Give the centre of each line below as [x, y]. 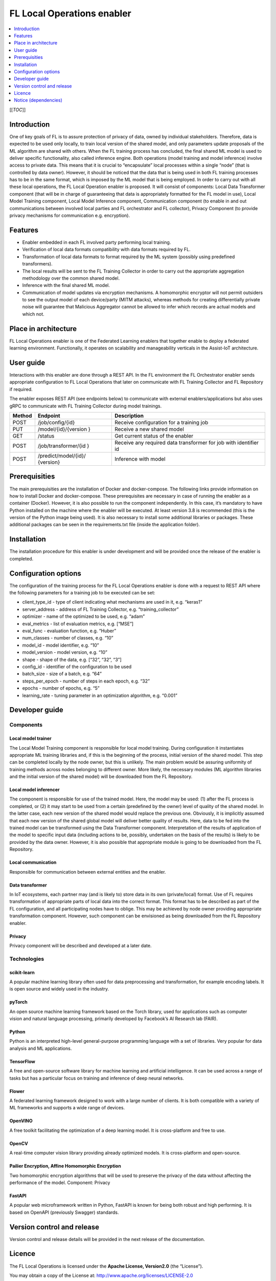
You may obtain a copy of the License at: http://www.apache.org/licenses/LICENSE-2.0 [101, 1275]
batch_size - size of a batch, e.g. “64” [62, 674]
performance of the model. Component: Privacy [60, 1182]
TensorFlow [22, 1061]
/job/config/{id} [56, 423]
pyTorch [18, 1002]
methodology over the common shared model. [71, 278]
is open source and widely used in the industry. [59, 989]
